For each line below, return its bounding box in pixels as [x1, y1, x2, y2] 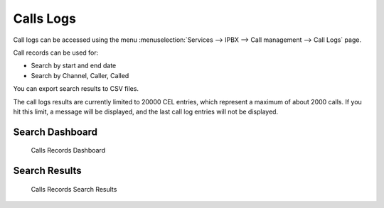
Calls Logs [13, 11, 76, 26]
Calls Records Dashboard [31, 146, 106, 155]
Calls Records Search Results [31, 185, 117, 193]
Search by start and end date [31, 61, 117, 70]
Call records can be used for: [13, 48, 99, 57]
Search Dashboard [13, 126, 98, 138]
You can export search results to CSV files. [13, 84, 139, 93]
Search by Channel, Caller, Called [31, 71, 129, 80]
